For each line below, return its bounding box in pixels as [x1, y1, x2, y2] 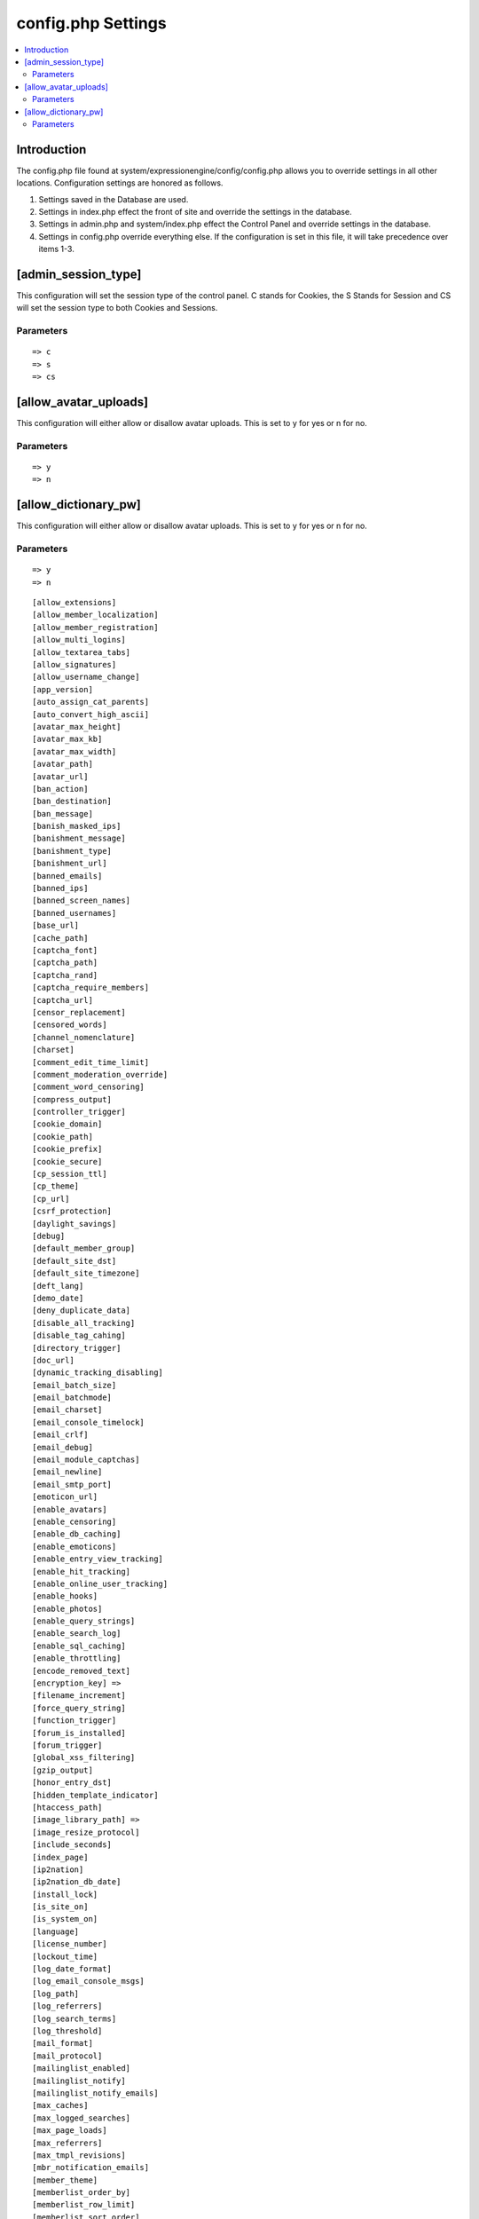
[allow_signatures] [32, 659, 117, 670]
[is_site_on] [32, 1902, 89, 1912]
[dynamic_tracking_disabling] [32, 1368, 164, 1378]
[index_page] [32, 1852, 89, 1862]
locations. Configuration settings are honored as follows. [16, 178, 224, 188]
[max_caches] [32, 2100, 89, 2111]
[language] [32, 1926, 80, 1937]
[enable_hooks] [32, 1591, 98, 1601]
